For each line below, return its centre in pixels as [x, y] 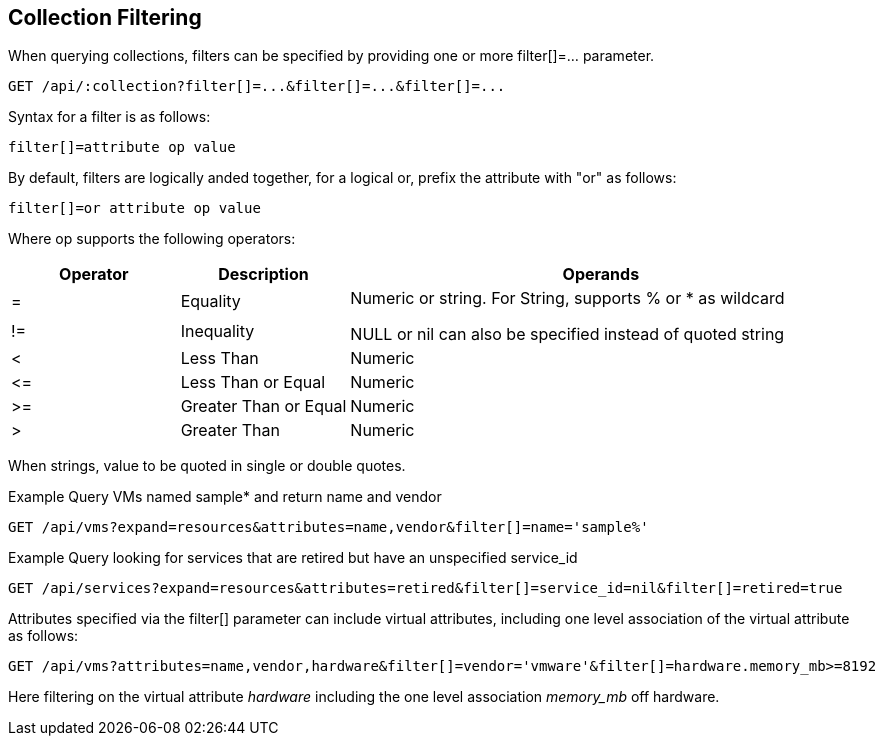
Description [263, 274]
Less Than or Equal [253, 382]
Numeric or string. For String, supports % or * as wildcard [567, 298]
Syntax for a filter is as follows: [109, 117]
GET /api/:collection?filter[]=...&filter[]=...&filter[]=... [257, 86]
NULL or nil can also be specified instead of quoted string [567, 334]
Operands [601, 274]
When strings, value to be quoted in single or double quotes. [207, 466]
